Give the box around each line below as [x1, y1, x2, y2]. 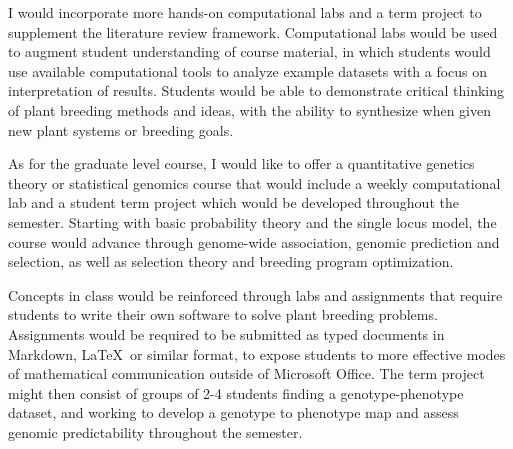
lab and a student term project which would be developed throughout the [8, 192, 459, 213]
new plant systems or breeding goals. [8, 119, 234, 140]
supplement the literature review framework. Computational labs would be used [8, 21, 498, 42]
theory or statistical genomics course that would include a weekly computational [8, 172, 501, 193]
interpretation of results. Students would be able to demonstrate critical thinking [8, 80, 504, 101]
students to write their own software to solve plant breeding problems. [8, 304, 438, 325]
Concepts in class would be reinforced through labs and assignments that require [8, 284, 503, 305]
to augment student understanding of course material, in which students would [8, 41, 491, 62]
